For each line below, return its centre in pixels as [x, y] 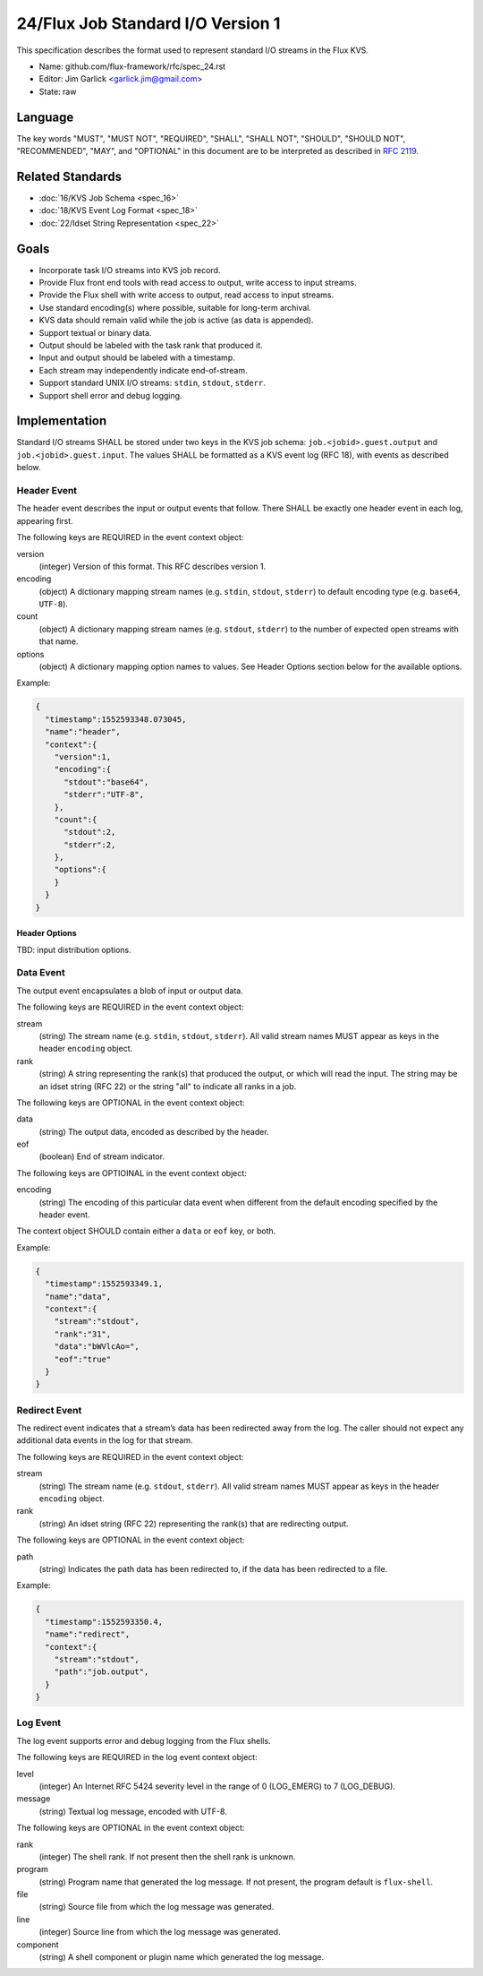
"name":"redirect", [88, 1634]
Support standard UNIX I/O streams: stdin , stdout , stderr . [152, 383]
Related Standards [69, 176]
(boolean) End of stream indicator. [102, 1156]
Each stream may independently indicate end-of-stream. [143, 370]
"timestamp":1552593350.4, [104, 1622]
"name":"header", [83, 732]
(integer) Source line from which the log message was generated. [160, 1932]
